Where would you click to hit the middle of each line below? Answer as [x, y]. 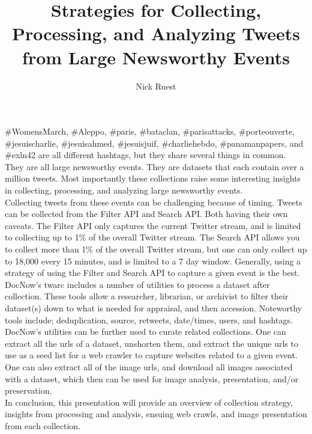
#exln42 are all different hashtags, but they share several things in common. [145, 155]
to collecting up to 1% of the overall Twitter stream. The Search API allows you [152, 237]
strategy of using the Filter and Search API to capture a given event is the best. [152, 273]
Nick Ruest [156, 86]
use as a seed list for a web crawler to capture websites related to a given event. [151, 355]
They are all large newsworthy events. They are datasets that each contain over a [154, 166]
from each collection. [43, 425]
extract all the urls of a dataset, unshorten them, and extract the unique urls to [151, 343]
